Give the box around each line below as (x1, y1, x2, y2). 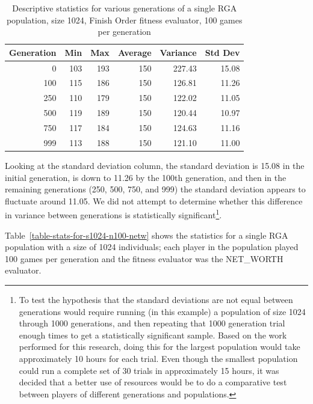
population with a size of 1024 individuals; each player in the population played (5, 240, 299, 253)
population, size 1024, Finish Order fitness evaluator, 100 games (6, 13, 243, 26)
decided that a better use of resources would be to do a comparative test (19, 376, 287, 388)
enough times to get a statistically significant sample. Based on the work (19, 328, 287, 341)
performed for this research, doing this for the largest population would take (19, 340, 300, 353)
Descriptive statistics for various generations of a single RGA (12, 2, 237, 14)
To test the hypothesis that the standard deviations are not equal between (19, 293, 293, 305)
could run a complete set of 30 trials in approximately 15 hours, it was (19, 364, 279, 376)
